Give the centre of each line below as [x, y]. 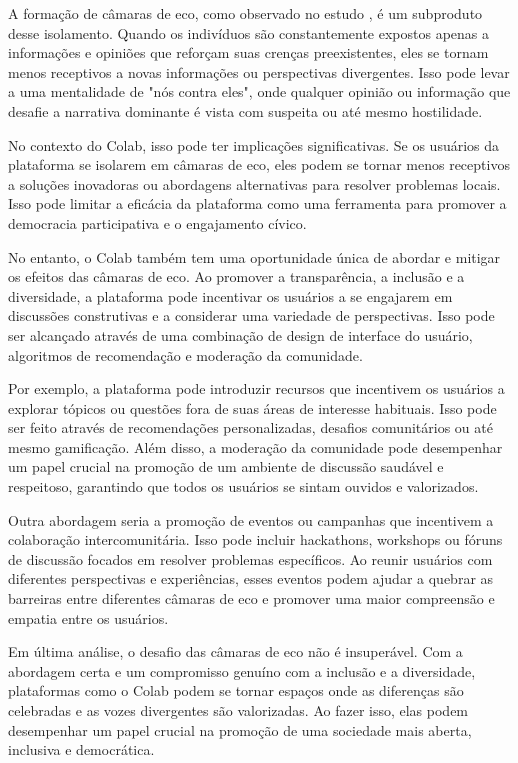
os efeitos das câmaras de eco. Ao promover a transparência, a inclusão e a [236, 276]
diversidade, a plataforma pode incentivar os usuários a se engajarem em [230, 295]
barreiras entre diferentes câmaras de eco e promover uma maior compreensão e [251, 598]
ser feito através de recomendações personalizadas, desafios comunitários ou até [250, 427]
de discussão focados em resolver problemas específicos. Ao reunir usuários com [250, 558]
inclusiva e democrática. [81, 749]
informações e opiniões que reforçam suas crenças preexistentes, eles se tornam [248, 52]
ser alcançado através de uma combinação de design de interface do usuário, [240, 334]
